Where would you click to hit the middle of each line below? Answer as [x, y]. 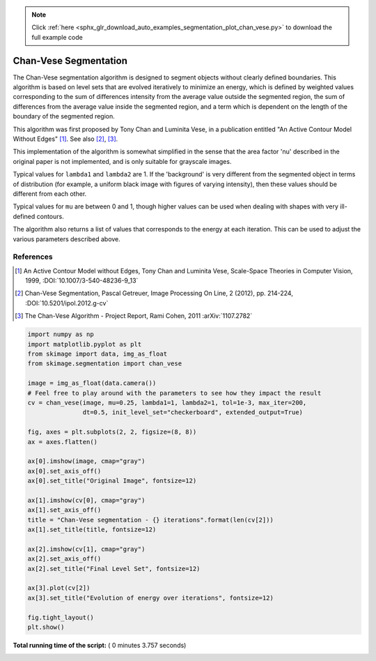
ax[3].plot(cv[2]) [59, 588]
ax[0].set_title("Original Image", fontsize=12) [112, 481]
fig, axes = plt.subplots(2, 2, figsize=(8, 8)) [112, 432]
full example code [57, 37]
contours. [50, 216]
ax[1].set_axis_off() [64, 510]
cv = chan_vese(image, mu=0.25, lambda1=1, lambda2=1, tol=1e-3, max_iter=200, [167, 402]
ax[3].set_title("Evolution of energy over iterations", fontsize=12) [151, 598]
